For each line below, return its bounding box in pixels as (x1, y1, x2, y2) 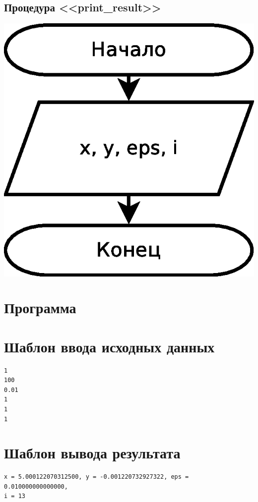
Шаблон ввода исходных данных (4, 336, 215, 356)
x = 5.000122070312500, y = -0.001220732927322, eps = (4, 473, 189, 481)
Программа (4, 297, 76, 318)
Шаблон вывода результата (4, 443, 181, 463)
